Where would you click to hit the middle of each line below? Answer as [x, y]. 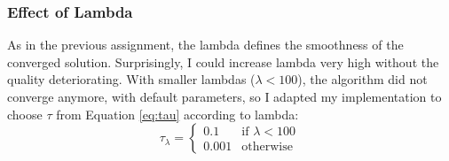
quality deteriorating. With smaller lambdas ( [131, 79]
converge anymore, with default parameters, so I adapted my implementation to [224, 96]
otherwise [267, 147]
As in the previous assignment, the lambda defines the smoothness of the [205, 45]
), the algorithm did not [362, 79]
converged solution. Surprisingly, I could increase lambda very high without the [223, 61]
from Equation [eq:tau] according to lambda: [177, 114]
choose [25, 114]
